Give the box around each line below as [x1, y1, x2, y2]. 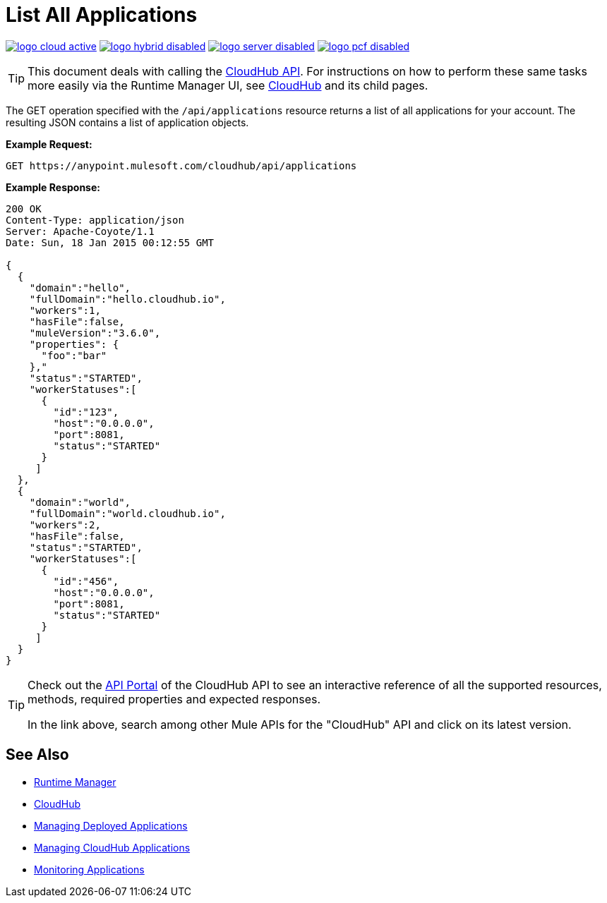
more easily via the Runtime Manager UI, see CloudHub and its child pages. [28, 78, 428, 92]
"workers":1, [29, 304, 101, 316]
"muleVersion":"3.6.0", [29, 327, 161, 339]
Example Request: [6, 138, 92, 150]
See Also [6, 746, 69, 764]
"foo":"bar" [41, 349, 107, 361]
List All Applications [6, 3, 198, 27]
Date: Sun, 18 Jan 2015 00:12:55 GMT [6, 236, 215, 248]
